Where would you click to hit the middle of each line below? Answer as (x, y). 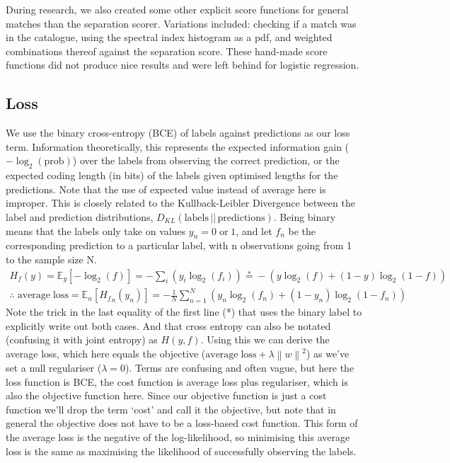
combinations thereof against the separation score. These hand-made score (167, 51)
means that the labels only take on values (96, 230)
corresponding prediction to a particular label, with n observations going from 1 (179, 245)
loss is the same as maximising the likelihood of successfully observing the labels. (181, 451)
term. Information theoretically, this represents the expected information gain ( (178, 146)
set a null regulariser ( (54, 368)
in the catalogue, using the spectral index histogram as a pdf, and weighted (169, 37)
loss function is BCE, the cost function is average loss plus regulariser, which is (177, 381)
